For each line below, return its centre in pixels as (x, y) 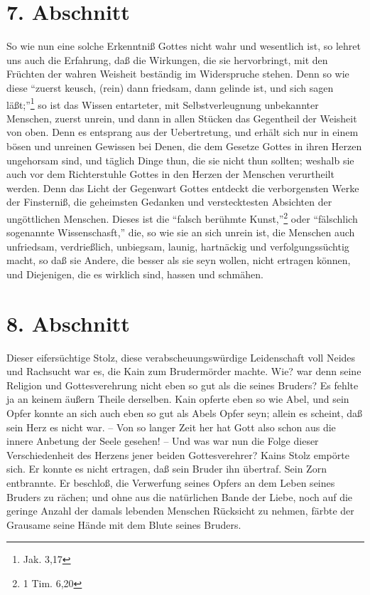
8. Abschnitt (68, 323)
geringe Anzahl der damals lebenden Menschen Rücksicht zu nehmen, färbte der (180, 511)
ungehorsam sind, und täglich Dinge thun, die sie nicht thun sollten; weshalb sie (180, 160)
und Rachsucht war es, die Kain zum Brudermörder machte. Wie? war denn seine (184, 371)
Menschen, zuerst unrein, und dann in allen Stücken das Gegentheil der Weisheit (182, 118)
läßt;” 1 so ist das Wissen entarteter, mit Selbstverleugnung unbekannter (163, 103)
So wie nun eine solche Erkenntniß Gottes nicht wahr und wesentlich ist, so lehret (184, 46)
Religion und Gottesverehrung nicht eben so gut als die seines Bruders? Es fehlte (183, 385)
